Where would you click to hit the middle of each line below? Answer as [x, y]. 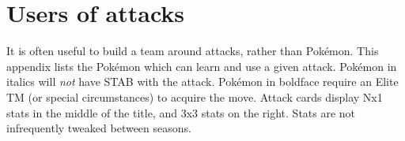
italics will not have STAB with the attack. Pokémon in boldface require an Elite [202, 82]
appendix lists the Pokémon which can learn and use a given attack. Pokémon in [202, 66]
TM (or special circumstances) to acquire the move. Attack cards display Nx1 [195, 96]
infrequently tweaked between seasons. [99, 128]
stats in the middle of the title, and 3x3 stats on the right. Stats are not [181, 112]
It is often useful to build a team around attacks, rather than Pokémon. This [193, 51]
